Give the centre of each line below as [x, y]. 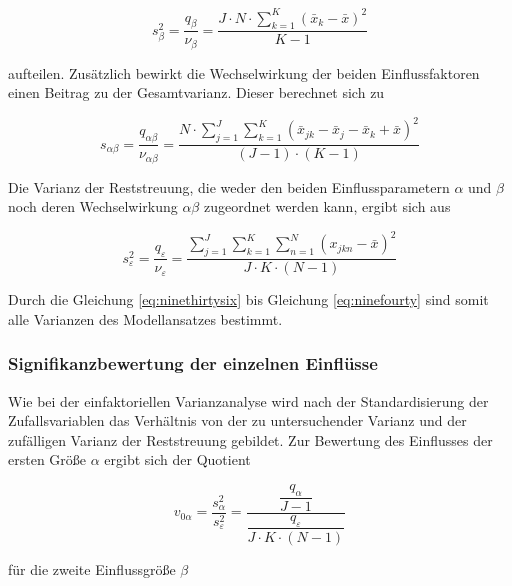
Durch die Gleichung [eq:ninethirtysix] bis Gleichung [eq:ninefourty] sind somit [248, 299]
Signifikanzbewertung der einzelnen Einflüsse [193, 363]
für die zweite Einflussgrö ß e [92, 568]
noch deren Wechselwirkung [93, 206]
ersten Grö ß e [47, 459]
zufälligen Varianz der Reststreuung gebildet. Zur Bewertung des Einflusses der [250, 439]
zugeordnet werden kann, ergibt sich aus [327, 206]
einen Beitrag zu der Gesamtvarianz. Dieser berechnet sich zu [196, 92]
